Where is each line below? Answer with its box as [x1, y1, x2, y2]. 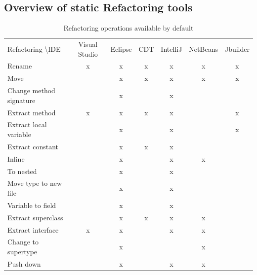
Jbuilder [224, 43, 250, 54]
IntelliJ [161, 43, 182, 54]
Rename [7, 61, 32, 71]
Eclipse [110, 43, 132, 54]
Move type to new [7, 178, 62, 188]
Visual [78, 39, 98, 49]
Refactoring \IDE [7, 43, 61, 54]
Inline [7, 153, 25, 164]
